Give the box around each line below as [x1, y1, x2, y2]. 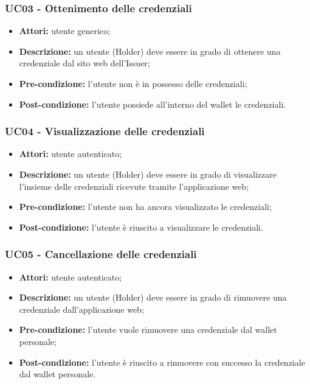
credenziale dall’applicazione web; [19, 302, 144, 315]
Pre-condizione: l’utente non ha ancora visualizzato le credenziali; [19, 200, 272, 213]
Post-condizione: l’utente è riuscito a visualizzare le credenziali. [19, 220, 263, 233]
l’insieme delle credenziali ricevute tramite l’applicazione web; [19, 180, 249, 192]
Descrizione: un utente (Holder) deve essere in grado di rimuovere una [19, 291, 287, 304]
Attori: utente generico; [19, 24, 111, 37]
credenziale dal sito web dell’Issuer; [19, 57, 150, 69]
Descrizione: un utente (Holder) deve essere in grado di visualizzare [19, 168, 277, 180]
